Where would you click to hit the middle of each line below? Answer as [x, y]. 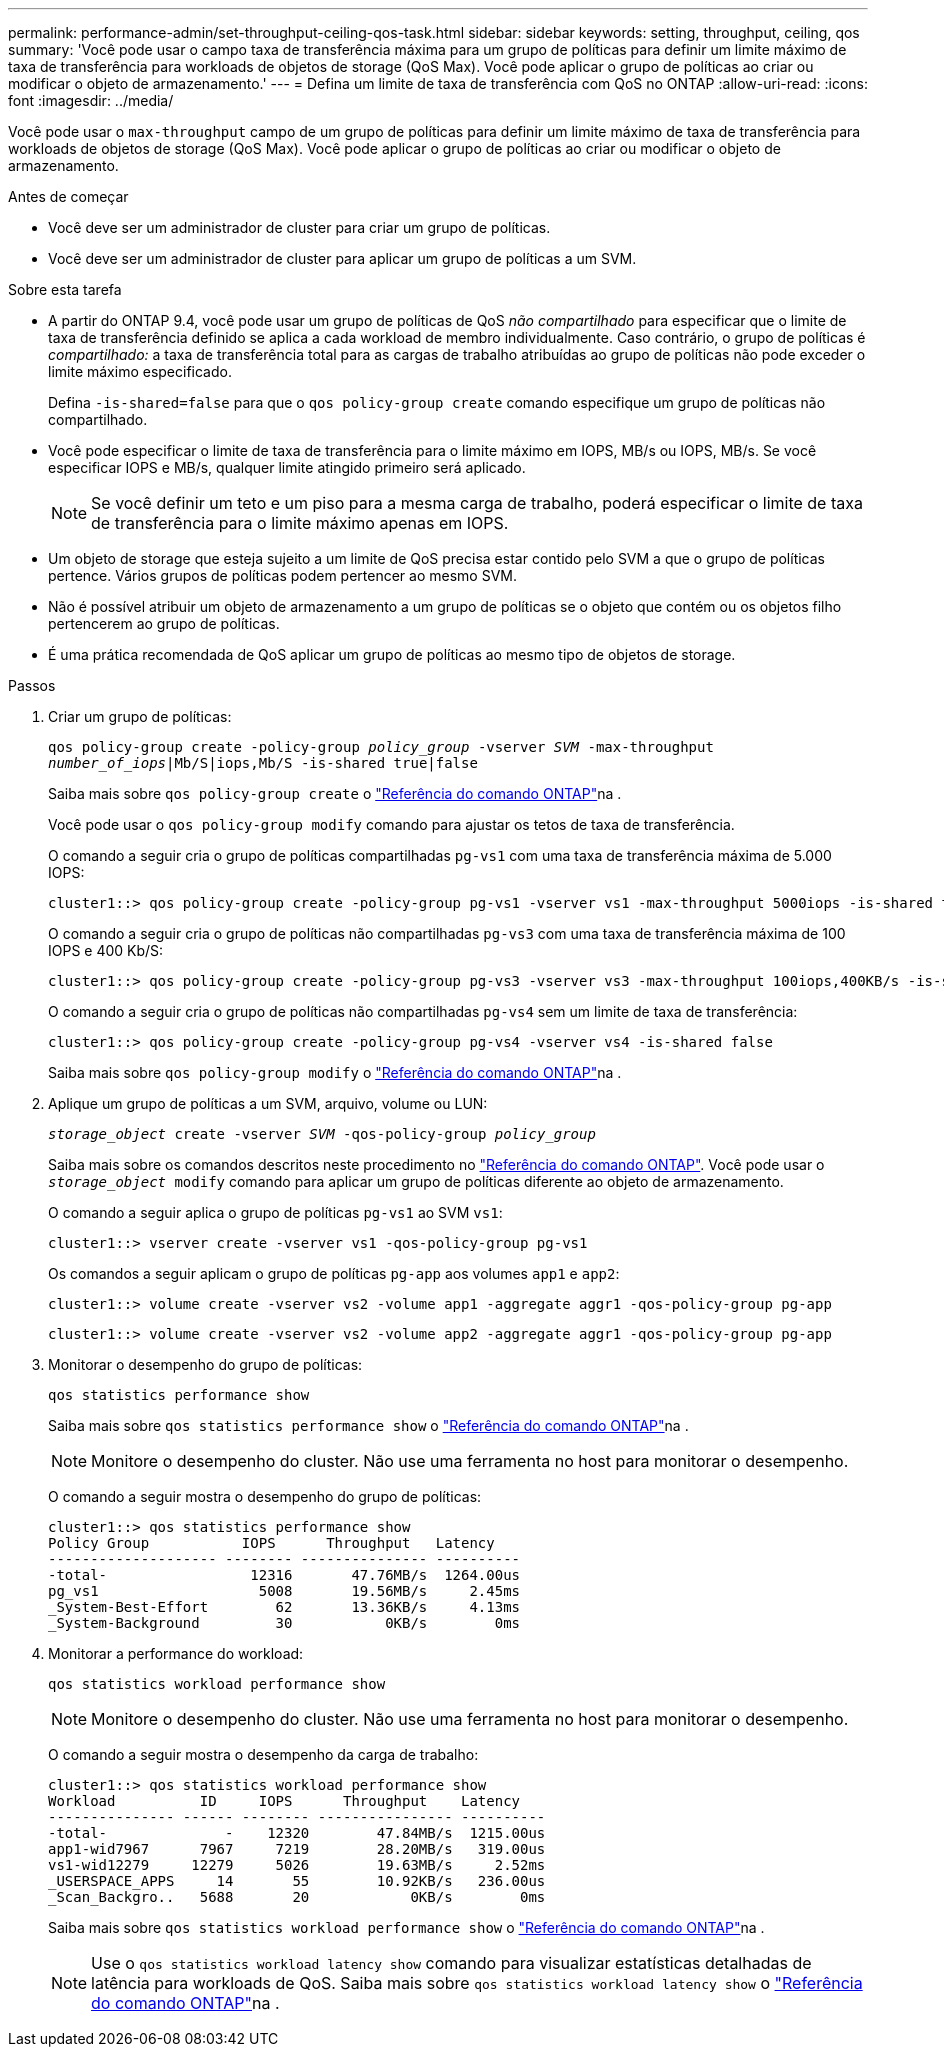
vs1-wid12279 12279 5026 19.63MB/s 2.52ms [297, 1865]
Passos [32, 685]
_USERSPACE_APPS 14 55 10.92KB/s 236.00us [297, 1881]
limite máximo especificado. [140, 371]
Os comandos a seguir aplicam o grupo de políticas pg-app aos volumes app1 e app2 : [334, 1273]
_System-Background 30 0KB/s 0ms [284, 1623]
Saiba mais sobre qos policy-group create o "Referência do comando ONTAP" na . [335, 793]
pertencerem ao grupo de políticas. [164, 623]
